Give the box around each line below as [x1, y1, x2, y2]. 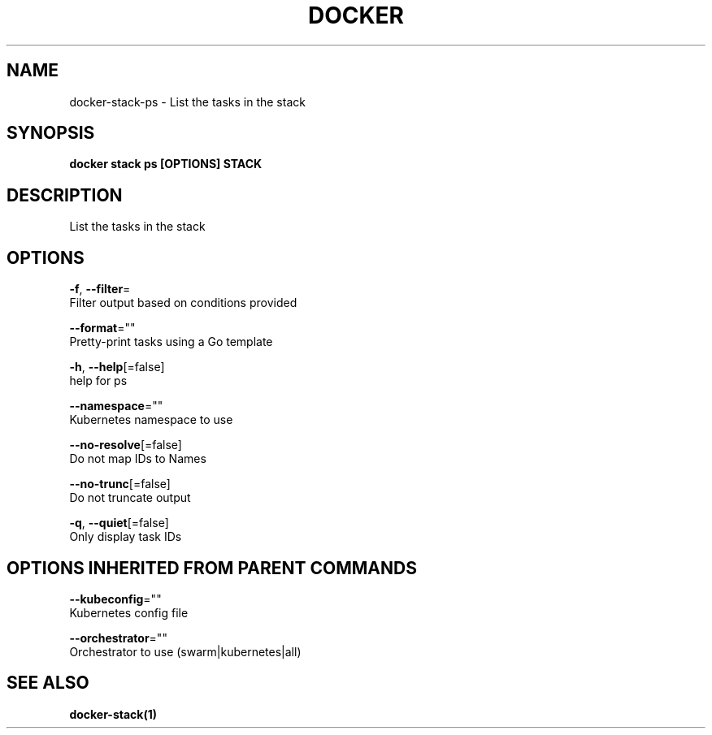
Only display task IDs [69, 530, 182, 544]
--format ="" [69, 321, 136, 335]
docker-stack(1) [69, 707, 158, 721]
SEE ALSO [7, 672, 89, 694]
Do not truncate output [69, 491, 191, 505]
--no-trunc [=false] [69, 477, 171, 491]
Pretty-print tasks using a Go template [69, 335, 273, 349]
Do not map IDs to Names [69, 452, 206, 466]
